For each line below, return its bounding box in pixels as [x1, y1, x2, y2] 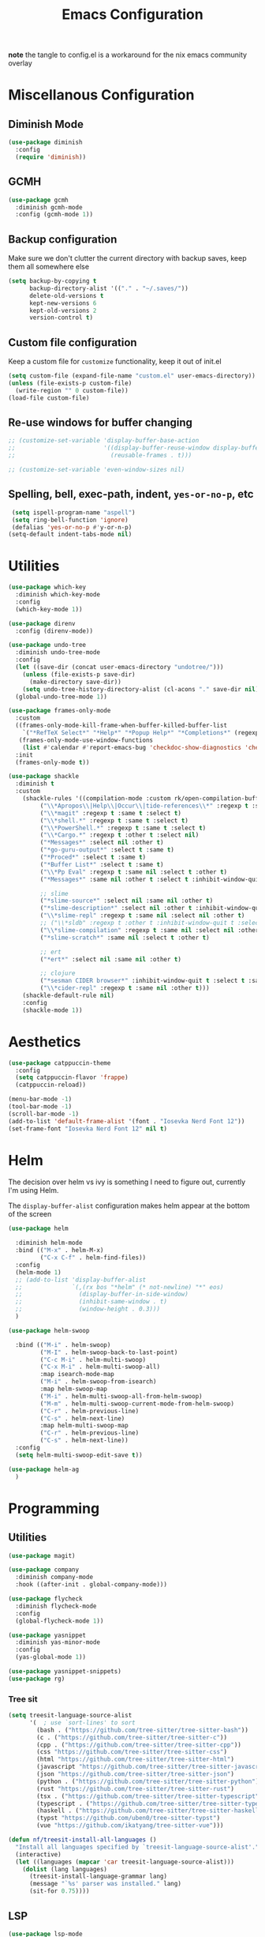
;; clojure [39, 969, 77, 977]
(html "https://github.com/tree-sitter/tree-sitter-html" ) [36, 1755, 235, 1763]
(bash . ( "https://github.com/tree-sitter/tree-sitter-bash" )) [36, 1726, 248, 1734]
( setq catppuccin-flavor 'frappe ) [15, 1074, 129, 1081]
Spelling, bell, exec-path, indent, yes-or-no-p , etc [8, 487, 254, 501]
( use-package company [8, 1566, 80, 1574]
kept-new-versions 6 [28, 299, 97, 307]
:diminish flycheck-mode [15, 1602, 97, 1610]
